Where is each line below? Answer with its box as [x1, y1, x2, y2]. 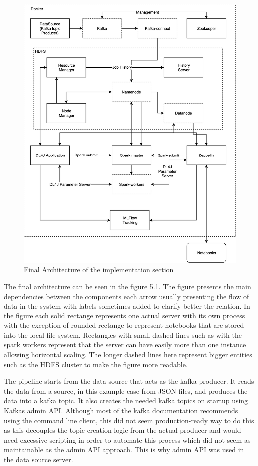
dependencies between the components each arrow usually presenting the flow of [4, 291, 249, 301]
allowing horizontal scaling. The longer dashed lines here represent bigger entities [4, 349, 252, 360]
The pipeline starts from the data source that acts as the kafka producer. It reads [4, 376, 254, 386]
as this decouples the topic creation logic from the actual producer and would [4, 425, 241, 435]
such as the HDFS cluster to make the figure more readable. [4, 359, 188, 369]
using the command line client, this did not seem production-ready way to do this [4, 415, 254, 425]
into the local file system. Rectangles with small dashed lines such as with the [4, 329, 242, 340]
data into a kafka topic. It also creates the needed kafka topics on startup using [4, 395, 248, 406]
